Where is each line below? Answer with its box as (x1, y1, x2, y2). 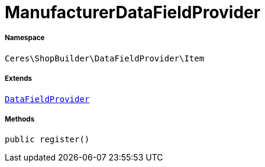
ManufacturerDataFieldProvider (5, 2, 261, 22)
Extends (5, 74, 33, 83)
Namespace (5, 34, 45, 42)
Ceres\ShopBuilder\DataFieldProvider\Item (5, 53, 205, 63)
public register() (5, 135, 90, 145)
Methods (5, 114, 35, 123)
